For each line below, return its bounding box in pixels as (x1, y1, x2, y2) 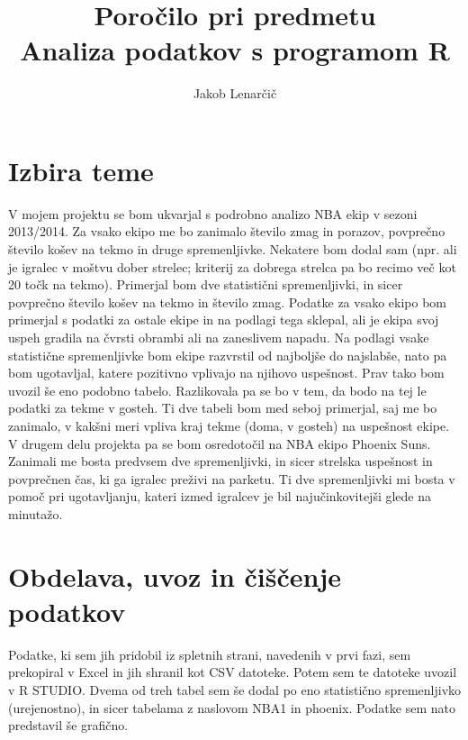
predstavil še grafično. (8, 716, 129, 735)
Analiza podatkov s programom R (20, 32, 450, 69)
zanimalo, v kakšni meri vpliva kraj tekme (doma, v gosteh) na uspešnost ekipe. (8, 416, 450, 434)
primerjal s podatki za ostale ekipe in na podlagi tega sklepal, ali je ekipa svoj (8, 310, 439, 329)
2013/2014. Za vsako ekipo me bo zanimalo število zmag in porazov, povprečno (8, 222, 445, 241)
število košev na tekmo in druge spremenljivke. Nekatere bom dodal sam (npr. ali (8, 240, 457, 259)
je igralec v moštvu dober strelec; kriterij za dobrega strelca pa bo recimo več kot (8, 257, 456, 276)
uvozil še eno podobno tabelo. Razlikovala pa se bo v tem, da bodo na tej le (8, 380, 427, 399)
